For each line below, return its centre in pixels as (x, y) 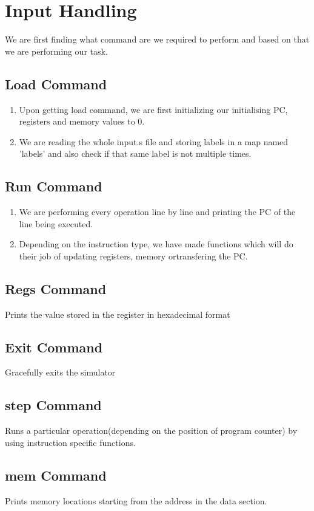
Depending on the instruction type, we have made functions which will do (156, 244)
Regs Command (56, 288)
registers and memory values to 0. (82, 121)
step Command (53, 405)
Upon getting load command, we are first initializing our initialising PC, (153, 109)
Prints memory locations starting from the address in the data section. (136, 500)
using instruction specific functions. (70, 442)
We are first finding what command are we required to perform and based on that (157, 39)
